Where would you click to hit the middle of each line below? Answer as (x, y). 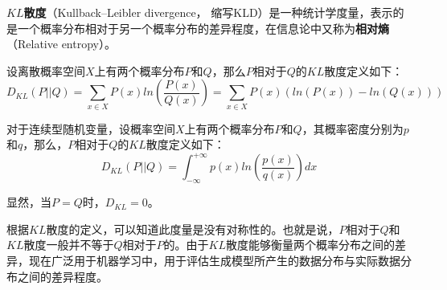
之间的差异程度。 (62, 276)
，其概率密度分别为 (353, 128)
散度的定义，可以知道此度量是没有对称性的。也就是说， (193, 229)
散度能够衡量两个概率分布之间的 (310, 245)
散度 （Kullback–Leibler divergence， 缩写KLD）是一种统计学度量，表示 (208, 12)
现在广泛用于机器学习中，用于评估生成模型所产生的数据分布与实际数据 (214, 260)
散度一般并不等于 (69, 245)
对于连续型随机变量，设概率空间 (91, 128)
